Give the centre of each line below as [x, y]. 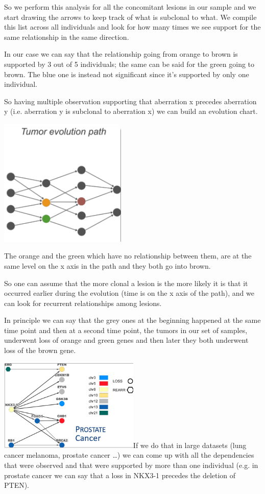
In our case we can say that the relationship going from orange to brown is [121, 54]
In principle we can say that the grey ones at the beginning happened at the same [132, 320]
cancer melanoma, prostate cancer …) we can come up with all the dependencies [129, 455]
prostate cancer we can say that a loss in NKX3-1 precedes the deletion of [120, 475]
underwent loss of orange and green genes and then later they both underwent [126, 340]
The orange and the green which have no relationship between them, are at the [128, 256]
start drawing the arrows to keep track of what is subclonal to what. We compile [130, 17]
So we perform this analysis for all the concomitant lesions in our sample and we [130, 7]
